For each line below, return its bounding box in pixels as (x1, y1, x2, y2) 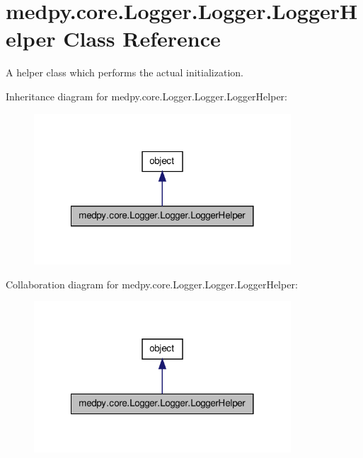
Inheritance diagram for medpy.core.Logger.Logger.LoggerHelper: (6, 88, 287, 103)
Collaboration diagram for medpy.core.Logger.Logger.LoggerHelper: (6, 276, 298, 291)
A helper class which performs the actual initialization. (6, 65, 243, 80)
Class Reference (63, 24, 221, 53)
